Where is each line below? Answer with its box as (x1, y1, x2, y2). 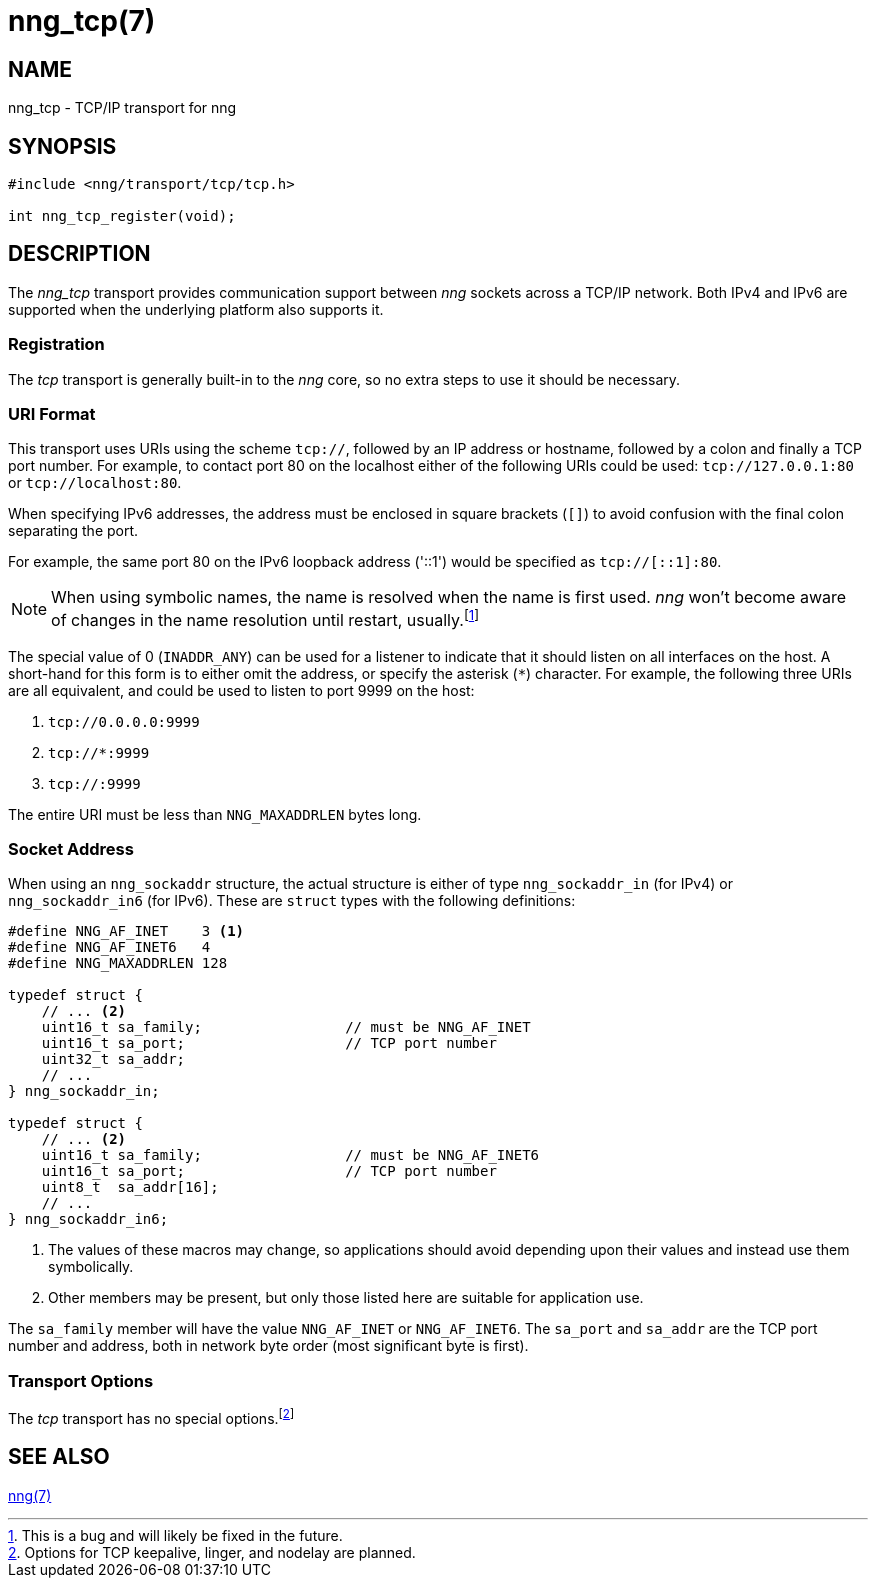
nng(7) (8, 1486, 52, 1504)
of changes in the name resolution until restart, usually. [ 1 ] (51, 607, 480, 631)
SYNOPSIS (8, 133, 117, 159)
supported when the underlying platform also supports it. (8, 300, 384, 318)
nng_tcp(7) (8, 4, 156, 38)
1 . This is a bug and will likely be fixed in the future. (8, 1526, 343, 1544)
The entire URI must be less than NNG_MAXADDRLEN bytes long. (8, 805, 422, 823)
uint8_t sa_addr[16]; (41, 1179, 219, 1196)
